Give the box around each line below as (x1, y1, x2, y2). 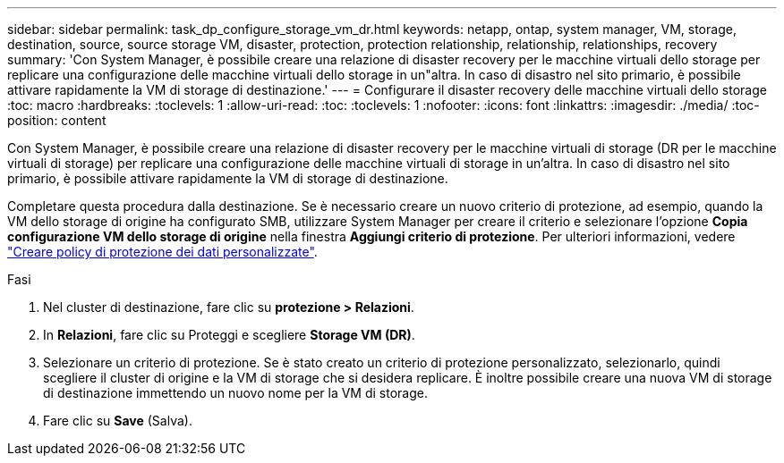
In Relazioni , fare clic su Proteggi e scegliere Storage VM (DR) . (43, 327, 415, 342)
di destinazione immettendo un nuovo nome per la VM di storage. (43, 385, 428, 400)
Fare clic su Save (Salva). (43, 413, 192, 428)
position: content (7, 113, 107, 128)
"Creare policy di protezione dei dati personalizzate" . (7, 244, 318, 259)
